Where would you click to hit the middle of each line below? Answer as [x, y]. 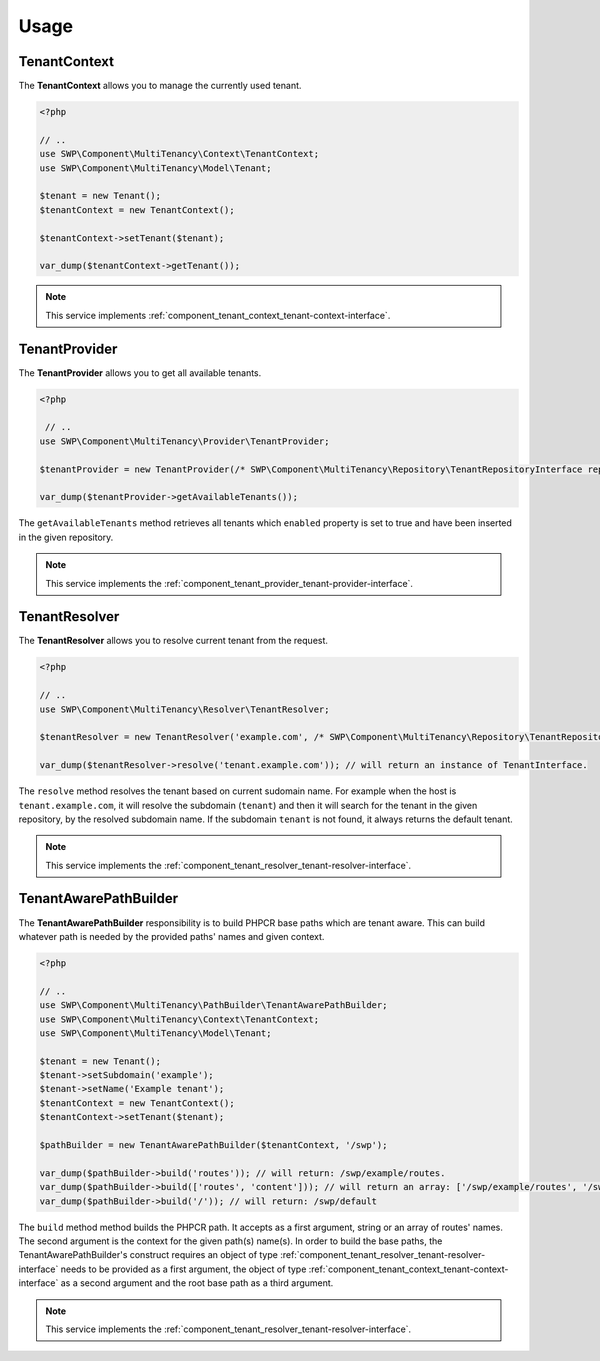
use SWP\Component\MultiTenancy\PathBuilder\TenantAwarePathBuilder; [213, 1005]
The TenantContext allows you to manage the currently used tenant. [160, 86]
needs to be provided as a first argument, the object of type [183, 1269]
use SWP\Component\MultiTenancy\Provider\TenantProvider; [184, 441]
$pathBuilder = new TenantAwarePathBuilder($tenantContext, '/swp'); [213, 1145]
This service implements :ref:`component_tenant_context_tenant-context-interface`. [218, 315]
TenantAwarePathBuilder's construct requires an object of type [148, 1255]
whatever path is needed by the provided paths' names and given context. [171, 936]
